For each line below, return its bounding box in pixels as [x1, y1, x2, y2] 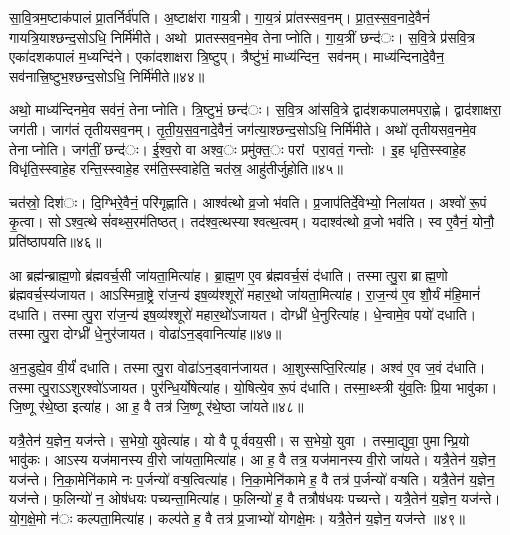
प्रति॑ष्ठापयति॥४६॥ [9, 230, 102, 251]
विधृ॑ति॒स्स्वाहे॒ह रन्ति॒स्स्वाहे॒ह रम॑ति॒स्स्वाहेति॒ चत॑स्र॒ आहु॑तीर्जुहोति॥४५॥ [9, 158, 343, 179]
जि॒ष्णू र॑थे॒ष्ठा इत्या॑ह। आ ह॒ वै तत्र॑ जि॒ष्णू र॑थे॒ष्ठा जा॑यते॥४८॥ [9, 396, 304, 417]
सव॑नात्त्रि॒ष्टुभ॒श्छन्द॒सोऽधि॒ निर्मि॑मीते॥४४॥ [9, 65, 205, 86]
